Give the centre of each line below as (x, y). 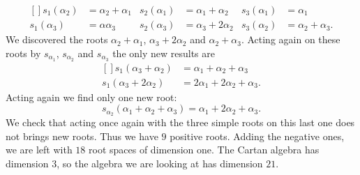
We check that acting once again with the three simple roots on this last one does (180, 122)
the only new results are (164, 53)
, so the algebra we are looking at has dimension (160, 163)
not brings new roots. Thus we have (82, 136)
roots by (23, 53)
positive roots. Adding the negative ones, (257, 136)
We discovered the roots (57, 39)
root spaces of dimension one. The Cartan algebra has (204, 150)
